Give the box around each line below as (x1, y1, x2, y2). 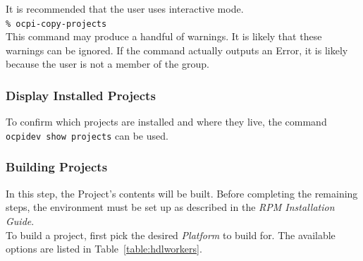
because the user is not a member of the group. (6, 56, 209, 71)
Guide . (6, 213, 35, 228)
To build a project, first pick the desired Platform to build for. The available (6, 227, 336, 242)
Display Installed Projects (6, 86, 156, 104)
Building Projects (6, 158, 108, 176)
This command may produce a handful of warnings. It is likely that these (6, 29, 322, 44)
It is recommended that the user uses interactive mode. (6, 1, 244, 16)
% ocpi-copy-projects (6, 18, 107, 29)
